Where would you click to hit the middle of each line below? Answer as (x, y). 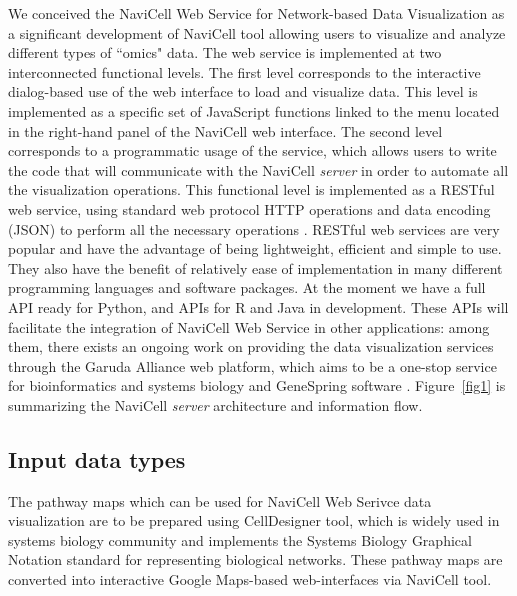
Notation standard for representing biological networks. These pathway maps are (255, 559)
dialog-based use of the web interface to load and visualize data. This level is (243, 91)
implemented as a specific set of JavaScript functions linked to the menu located (254, 110)
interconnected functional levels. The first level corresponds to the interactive (244, 71)
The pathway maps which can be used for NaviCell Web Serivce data (220, 500)
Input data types (97, 458)
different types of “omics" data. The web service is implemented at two (225, 52)
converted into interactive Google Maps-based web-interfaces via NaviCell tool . (250, 579)
